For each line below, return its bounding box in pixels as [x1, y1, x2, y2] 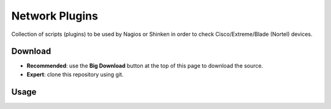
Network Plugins [11, 9, 98, 23]
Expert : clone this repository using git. [26, 71, 124, 78]
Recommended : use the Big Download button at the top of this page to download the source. [26, 62, 264, 69]
